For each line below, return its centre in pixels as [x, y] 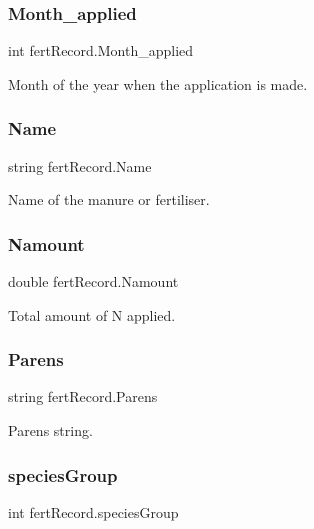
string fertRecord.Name [80, 165]
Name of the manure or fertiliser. [109, 199]
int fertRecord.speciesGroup [93, 511]
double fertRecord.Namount [93, 281]
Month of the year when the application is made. [158, 83]
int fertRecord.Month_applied [101, 50]
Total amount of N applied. [92, 314]
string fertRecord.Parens [83, 396]
